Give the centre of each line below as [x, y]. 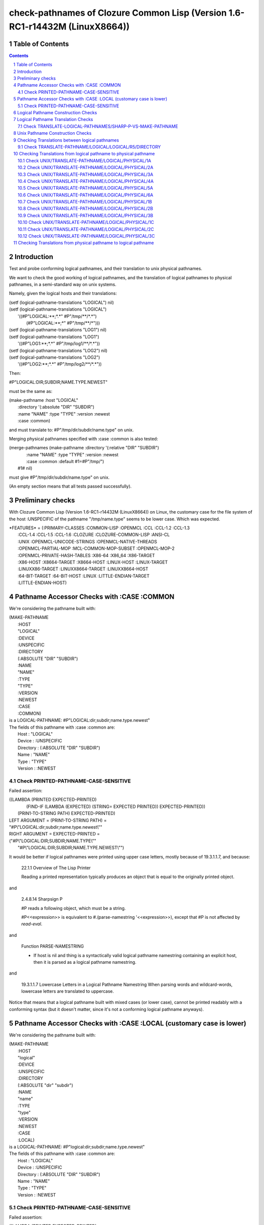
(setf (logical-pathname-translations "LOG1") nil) [58, 330]
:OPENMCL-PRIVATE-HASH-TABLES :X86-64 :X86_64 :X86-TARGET [86, 555]
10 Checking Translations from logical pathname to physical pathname [84, 154]
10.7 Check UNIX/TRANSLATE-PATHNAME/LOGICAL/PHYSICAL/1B [85, 202]
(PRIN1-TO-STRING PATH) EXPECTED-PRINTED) [67, 813]
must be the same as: [31, 391]
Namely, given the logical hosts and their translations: [63, 294]
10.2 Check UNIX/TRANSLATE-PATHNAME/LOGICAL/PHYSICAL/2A [86, 168]
